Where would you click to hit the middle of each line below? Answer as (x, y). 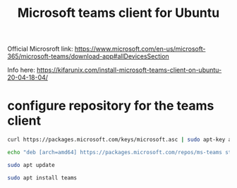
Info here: (21, 70)
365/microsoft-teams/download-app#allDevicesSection (88, 56)
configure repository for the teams (111, 106)
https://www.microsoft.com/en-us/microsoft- (140, 49)
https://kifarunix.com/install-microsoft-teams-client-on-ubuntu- (129, 70)
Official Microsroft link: (40, 49)
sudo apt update (31, 165)
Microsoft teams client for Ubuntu (119, 13)
